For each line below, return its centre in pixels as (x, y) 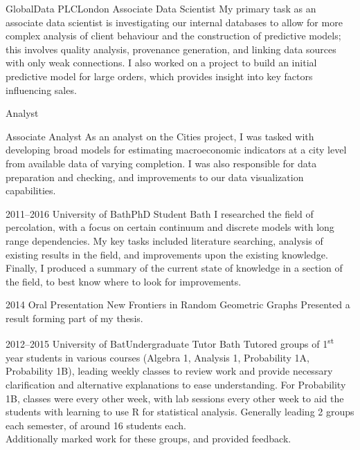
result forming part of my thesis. (74, 318)
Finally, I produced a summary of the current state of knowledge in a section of (174, 268)
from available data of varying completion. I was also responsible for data (161, 163)
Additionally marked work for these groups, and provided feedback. (148, 439)
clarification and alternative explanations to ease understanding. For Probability (176, 384)
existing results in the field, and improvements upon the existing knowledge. (167, 254)
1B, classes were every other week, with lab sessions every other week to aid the (175, 398)
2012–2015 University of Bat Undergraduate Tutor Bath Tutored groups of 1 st (170, 343)
